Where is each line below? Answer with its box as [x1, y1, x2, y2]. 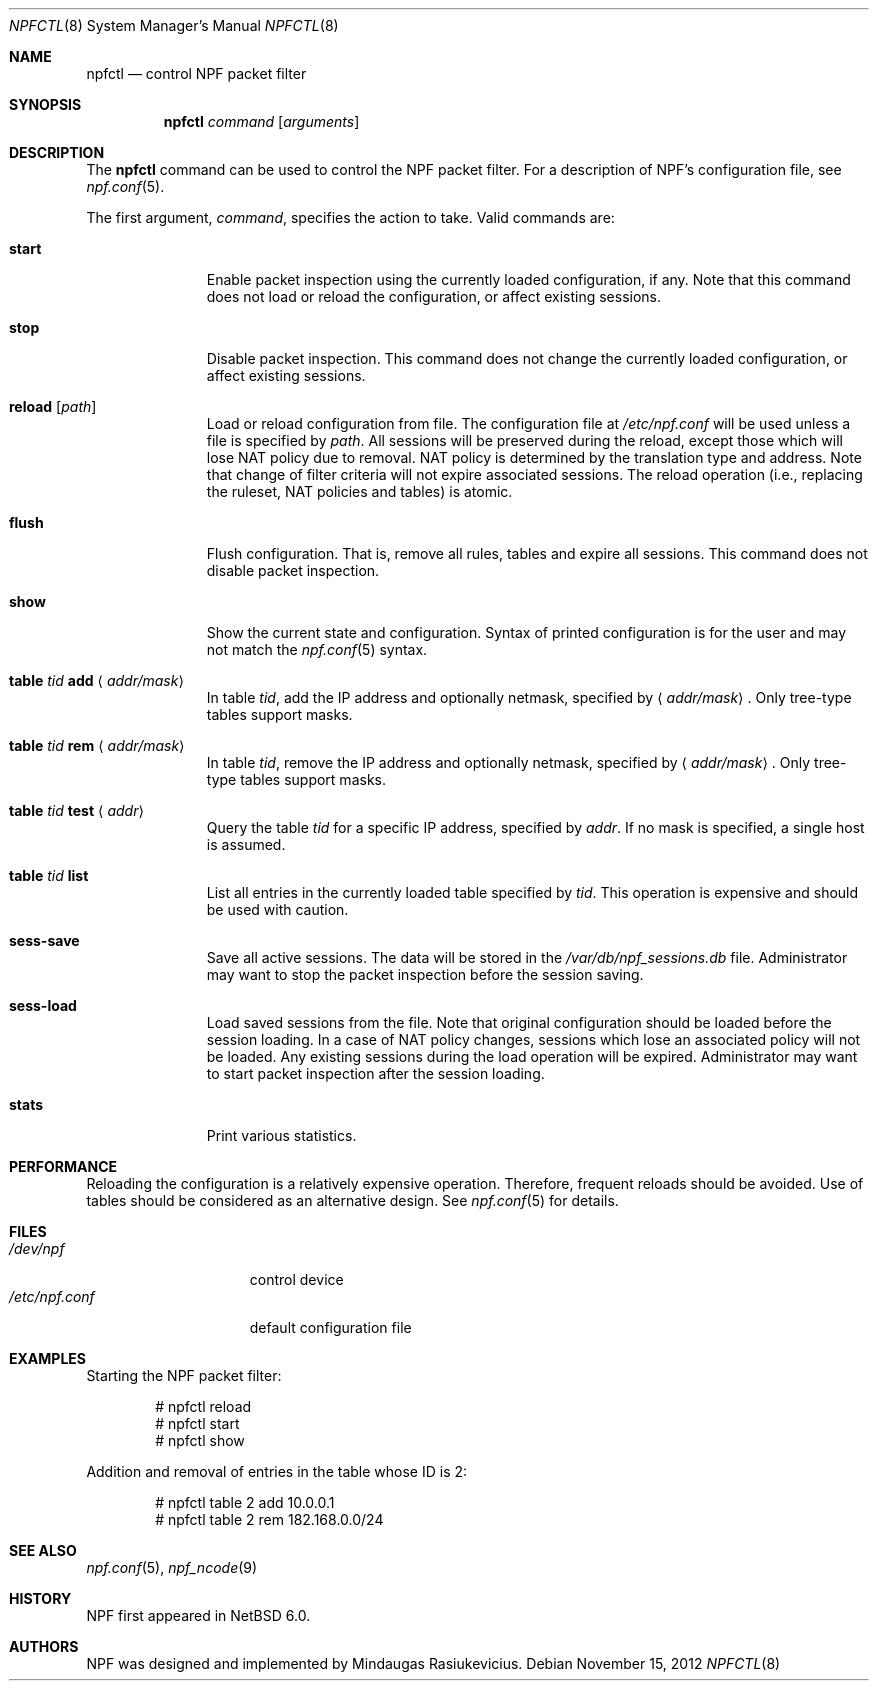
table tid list [9, 867, 89, 884]
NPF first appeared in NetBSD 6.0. [86, 1607, 311, 1624]
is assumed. [206, 836, 286, 853]
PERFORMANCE [9, 1158, 117, 1175]
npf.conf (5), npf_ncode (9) [86, 1559, 258, 1576]
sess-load [9, 997, 77, 1014]
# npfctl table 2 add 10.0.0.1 [155, 1494, 335, 1511]
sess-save [9, 932, 80, 949]
